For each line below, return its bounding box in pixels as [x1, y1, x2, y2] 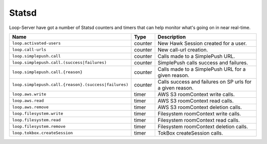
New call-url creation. [157, 46, 208, 53]
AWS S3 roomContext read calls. [157, 97, 234, 104]
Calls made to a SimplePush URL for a [157, 65, 246, 72]
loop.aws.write [12, 91, 46, 97]
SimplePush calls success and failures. [157, 59, 248, 66]
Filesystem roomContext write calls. [157, 110, 241, 117]
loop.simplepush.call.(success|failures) [12, 60, 107, 65]
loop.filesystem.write [12, 111, 64, 116]
